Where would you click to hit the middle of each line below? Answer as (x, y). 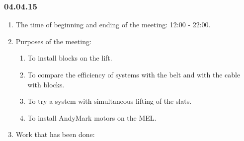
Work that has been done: (55, 134)
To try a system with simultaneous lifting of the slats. (110, 101)
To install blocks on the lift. (70, 58)
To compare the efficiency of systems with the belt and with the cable (134, 74)
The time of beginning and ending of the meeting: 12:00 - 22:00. (113, 25)
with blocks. (46, 84)
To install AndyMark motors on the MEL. (92, 117)
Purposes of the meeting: (53, 41)
